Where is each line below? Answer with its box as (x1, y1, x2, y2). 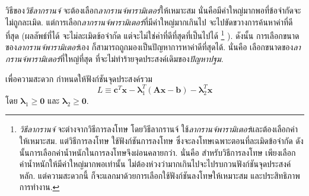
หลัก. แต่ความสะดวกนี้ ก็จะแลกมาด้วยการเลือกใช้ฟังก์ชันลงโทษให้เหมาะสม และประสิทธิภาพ (19, 169, 300, 181)
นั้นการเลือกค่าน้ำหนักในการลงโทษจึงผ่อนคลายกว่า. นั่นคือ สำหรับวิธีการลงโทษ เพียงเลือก (19, 146, 296, 158)
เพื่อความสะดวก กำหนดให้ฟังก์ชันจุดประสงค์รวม (5, 72, 152, 84)
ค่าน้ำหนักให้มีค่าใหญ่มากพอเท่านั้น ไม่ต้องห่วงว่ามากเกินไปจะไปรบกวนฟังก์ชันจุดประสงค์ (19, 158, 291, 170)
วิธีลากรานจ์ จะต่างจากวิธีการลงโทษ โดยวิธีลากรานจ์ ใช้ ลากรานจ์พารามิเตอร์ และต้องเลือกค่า (19, 123, 298, 135)
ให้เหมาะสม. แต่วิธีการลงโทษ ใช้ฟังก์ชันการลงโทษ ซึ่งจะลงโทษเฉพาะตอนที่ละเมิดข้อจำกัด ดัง (19, 134, 304, 146)
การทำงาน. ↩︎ (19, 181, 60, 193)
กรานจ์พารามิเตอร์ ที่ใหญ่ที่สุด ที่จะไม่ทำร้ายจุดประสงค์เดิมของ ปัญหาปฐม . (5, 53, 224, 65)
